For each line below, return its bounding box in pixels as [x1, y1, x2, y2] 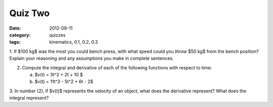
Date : [9, 25, 21, 31]
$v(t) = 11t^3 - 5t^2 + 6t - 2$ [34, 78, 94, 85]
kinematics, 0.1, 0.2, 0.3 [49, 39, 98, 45]
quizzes [49, 32, 66, 38]
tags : [9, 39, 21, 45]
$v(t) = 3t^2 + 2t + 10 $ [34, 71, 83, 77]
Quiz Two [9, 8, 50, 19]
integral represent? [9, 95, 49, 101]
